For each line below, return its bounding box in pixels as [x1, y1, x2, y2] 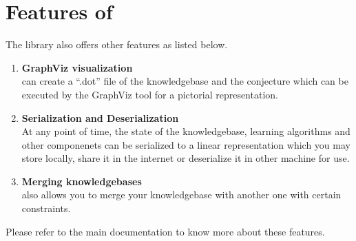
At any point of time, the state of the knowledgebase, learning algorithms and [21, 124, 350, 138]
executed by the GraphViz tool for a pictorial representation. [21, 87, 278, 101]
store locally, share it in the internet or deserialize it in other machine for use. [21, 151, 350, 165]
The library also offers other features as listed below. [6, 37, 228, 52]
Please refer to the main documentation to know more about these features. [6, 224, 325, 238]
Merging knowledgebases [21, 174, 142, 188]
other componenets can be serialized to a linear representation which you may [21, 137, 350, 151]
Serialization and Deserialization [21, 110, 179, 125]
